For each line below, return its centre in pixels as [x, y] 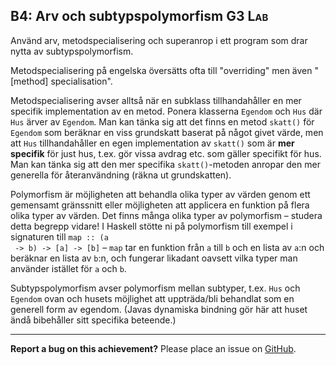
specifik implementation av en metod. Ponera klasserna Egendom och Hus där [166, 111]
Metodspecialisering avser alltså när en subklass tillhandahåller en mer [156, 100]
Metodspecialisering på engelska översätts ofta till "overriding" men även [161, 70]
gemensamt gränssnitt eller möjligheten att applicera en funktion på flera [160, 205]
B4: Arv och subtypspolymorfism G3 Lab [139, 16]
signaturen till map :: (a [59, 236]
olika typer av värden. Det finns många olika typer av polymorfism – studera [166, 215]
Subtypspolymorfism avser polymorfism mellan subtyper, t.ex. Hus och [155, 288]
